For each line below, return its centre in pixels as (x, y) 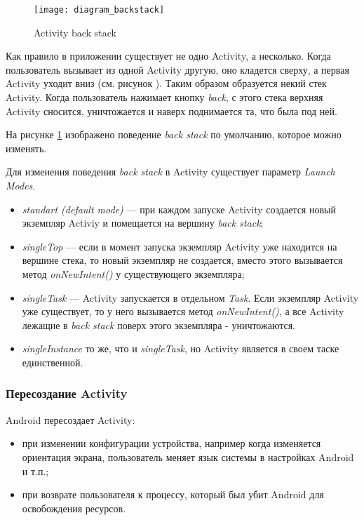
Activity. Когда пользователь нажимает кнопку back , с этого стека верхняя (164, 97)
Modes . (21, 185)
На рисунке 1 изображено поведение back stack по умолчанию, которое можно (174, 134)
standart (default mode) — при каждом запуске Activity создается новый (179, 209)
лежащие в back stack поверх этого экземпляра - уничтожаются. (159, 325)
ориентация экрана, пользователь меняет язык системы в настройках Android (188, 456)
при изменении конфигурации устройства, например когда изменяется (171, 443)
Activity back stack (75, 32)
